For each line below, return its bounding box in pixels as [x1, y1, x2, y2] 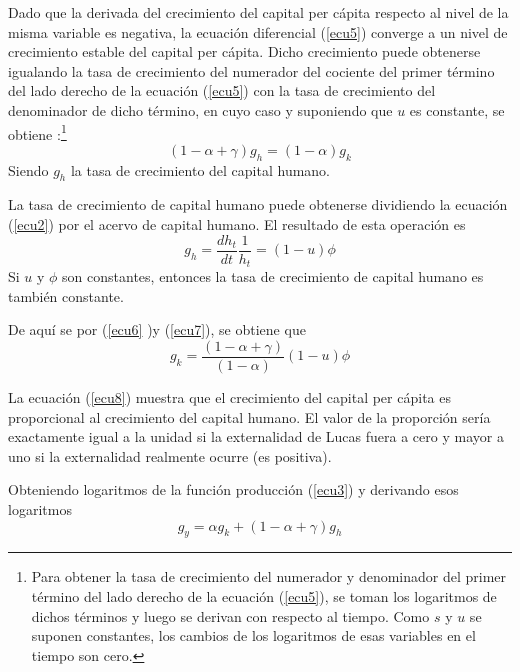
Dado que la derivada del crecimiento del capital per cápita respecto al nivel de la [8, 2, 509, 22]
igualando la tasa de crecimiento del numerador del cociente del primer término [8, 60, 495, 81]
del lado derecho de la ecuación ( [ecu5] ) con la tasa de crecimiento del [8, 80, 436, 101]
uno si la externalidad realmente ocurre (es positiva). [8, 445, 332, 466]
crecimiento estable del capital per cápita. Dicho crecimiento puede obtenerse [8, 41, 481, 62]
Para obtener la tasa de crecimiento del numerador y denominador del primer [31, 566, 507, 587]
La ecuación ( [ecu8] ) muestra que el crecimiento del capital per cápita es [8, 386, 451, 407]
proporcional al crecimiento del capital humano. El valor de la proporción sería [8, 406, 491, 427]
